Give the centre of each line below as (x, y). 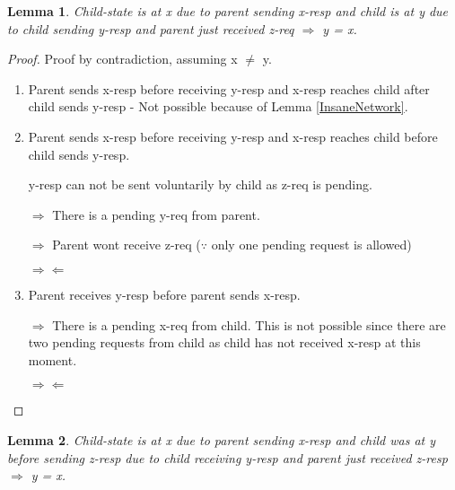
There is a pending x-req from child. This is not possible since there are (249, 324)
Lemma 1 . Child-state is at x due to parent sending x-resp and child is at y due (228, 11)
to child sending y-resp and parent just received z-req (151, 28)
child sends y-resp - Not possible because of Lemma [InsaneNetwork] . (218, 106)
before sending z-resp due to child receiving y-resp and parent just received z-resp (227, 457)
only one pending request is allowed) (311, 245)
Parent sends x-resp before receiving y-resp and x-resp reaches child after (229, 88)
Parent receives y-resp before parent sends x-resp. (164, 294)
